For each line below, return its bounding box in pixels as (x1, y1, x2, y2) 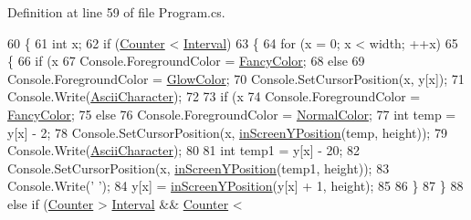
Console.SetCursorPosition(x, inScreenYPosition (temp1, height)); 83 (7, 158, 390, 177)
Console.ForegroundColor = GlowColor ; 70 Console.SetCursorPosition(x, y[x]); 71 (7, 68, 465, 88)
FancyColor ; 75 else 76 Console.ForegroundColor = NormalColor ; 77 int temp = (7, 104, 456, 123)
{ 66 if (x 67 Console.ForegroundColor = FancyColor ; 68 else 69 (7, 51, 365, 70)
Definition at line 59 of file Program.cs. (7, 3, 225, 21)
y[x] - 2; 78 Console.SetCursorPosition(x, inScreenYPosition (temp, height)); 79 (7, 122, 447, 141)
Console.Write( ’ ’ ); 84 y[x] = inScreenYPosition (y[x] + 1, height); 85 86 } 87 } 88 (7, 176, 464, 195)
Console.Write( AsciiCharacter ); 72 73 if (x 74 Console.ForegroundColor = (7, 87, 421, 106)
